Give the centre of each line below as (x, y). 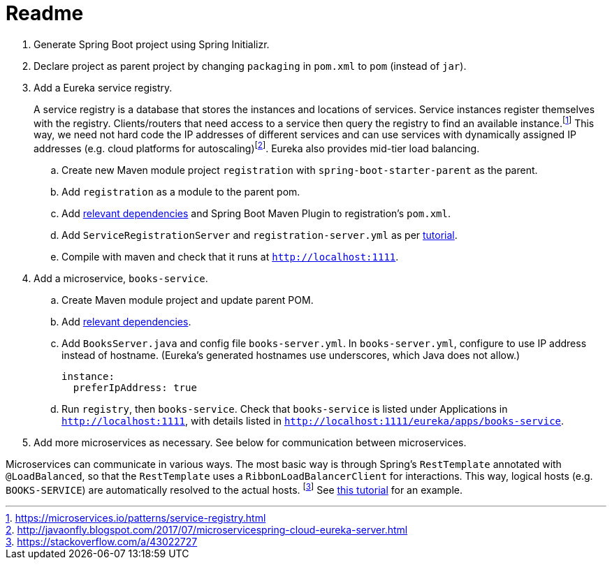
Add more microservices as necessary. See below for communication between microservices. (250, 443)
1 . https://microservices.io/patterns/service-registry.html (136, 518)
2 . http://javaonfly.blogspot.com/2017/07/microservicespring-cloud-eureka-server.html (207, 529)
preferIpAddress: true (135, 388)
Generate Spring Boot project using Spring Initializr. (152, 44)
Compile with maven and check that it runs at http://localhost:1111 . (230, 257)
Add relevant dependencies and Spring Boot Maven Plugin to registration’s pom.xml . (256, 214)
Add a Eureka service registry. (103, 87)
